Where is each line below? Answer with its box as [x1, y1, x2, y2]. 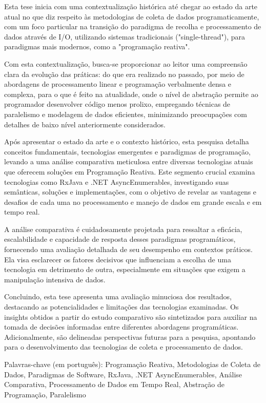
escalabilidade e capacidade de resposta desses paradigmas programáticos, [4, 234, 236, 244]
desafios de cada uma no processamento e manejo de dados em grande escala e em [4, 196, 262, 207]
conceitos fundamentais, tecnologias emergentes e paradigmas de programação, [4, 146, 251, 157]
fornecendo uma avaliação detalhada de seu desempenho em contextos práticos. [4, 244, 253, 255]
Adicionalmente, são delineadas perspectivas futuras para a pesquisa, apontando [4, 331, 256, 342]
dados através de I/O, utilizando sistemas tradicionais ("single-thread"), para [4, 31, 245, 42]
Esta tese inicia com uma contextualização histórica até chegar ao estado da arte [4, 1, 258, 11]
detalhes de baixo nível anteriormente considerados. [4, 119, 166, 129]
